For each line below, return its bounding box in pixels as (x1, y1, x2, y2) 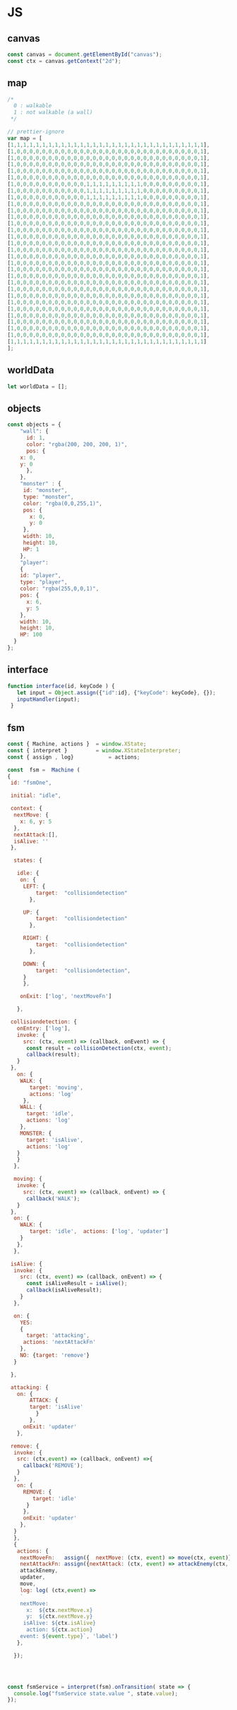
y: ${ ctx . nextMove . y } (25, 1613, 93, 1620)
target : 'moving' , (29, 1084, 83, 1091)
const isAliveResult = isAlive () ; (25, 1280, 128, 1287)
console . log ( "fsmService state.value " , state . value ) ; (13, 1690, 178, 1697)
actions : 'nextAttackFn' (23, 1339, 97, 1346)
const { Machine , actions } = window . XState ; (7, 740, 147, 748)
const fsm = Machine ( (7, 766, 80, 773)
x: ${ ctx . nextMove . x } (25, 1606, 93, 1613)
